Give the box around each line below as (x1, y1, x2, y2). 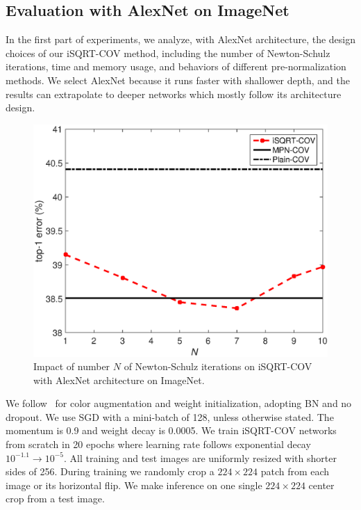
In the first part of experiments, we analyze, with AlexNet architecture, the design (6, 32, 356, 47)
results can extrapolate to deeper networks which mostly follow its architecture (6, 86, 342, 101)
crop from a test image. (6, 491, 105, 506)
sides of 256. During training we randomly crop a (6, 464, 215, 479)
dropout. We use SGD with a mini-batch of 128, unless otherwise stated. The (6, 409, 334, 424)
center (308, 477, 335, 492)
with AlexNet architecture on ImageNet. (33, 372, 205, 387)
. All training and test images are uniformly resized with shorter (63, 450, 337, 465)
